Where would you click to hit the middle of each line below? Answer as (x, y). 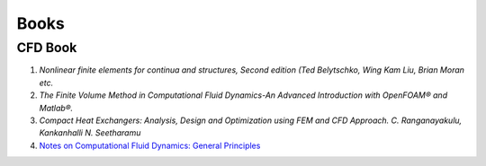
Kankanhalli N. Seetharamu (90, 133)
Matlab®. (56, 108)
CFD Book (47, 48)
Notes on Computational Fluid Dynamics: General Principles (150, 145)
